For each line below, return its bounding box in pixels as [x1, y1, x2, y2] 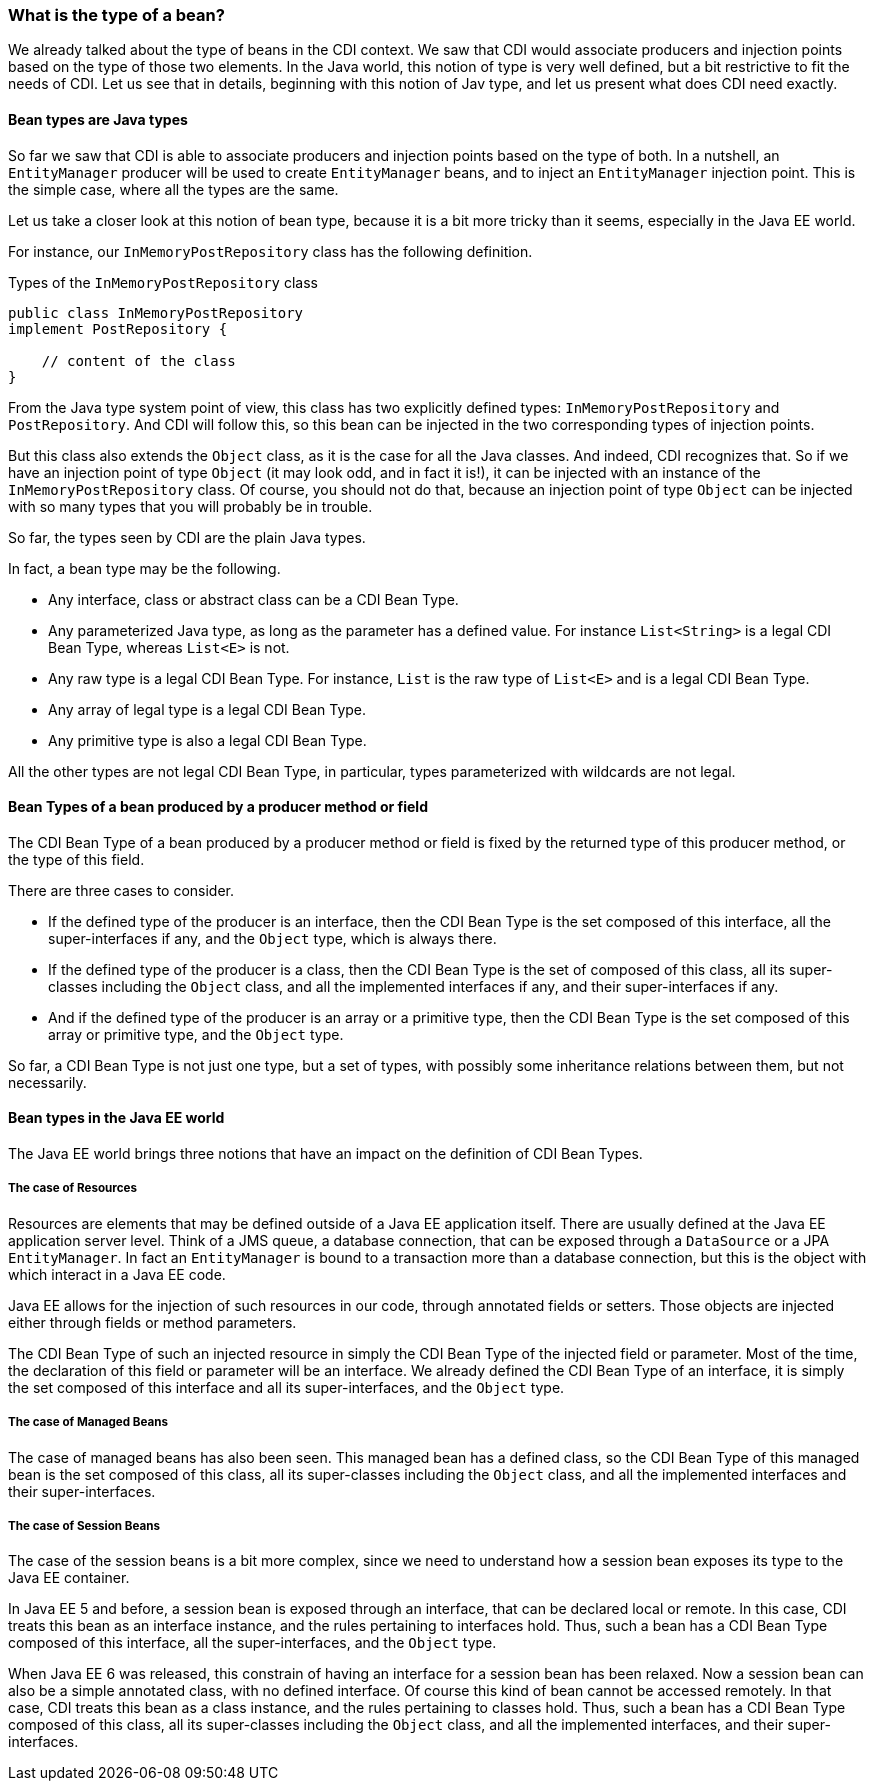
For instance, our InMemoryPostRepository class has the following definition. [8, 242, 533, 260]
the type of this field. [8, 850, 145, 868]
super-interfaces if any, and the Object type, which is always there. [48, 929, 497, 947]
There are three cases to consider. [8, 881, 235, 899]
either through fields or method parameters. [8, 1313, 297, 1331]
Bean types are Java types [8, 110, 188, 128]
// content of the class [41, 352, 236, 369]
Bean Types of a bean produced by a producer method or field [8, 798, 428, 816]
